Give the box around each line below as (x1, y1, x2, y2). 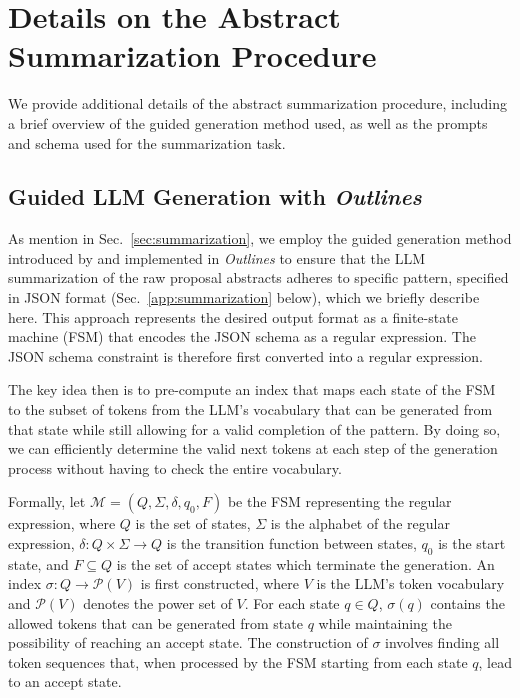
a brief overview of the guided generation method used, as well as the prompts (8, 112, 488, 133)
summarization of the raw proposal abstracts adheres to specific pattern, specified (8, 267, 509, 288)
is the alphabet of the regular (270, 513, 450, 534)
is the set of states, (135, 513, 251, 534)
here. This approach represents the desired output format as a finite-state (8, 306, 458, 327)
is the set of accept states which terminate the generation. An (116, 553, 495, 574)
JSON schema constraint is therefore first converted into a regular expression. (8, 345, 484, 366)
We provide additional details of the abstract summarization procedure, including (8, 93, 508, 114)
